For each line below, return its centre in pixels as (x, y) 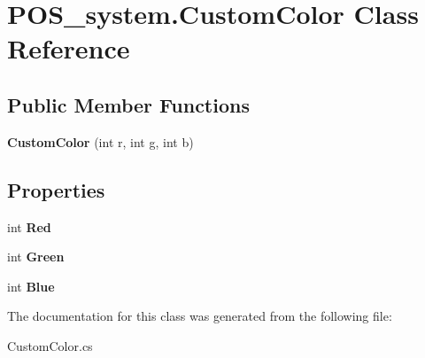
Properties (56, 189)
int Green (36, 257)
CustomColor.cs (50, 345)
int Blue (31, 286)
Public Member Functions (128, 104)
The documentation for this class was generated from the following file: (200, 316)
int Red (29, 226)
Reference (69, 48)
